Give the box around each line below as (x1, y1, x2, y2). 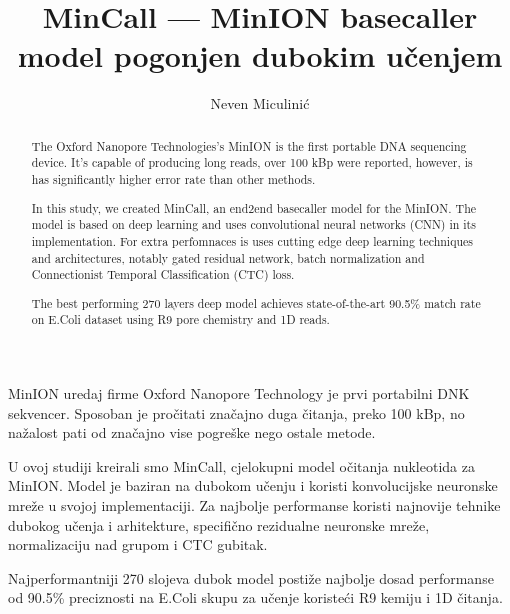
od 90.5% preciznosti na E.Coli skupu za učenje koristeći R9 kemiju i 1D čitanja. (8, 587, 503, 608)
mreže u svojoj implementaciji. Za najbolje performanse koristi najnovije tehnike (8, 495, 501, 516)
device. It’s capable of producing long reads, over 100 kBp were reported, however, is (31, 154, 473, 171)
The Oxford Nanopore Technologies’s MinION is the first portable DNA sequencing (31, 137, 467, 154)
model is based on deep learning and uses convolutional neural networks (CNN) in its (31, 216, 476, 233)
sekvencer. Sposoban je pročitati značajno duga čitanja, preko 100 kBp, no (8, 402, 465, 423)
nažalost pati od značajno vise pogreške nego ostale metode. (8, 422, 376, 443)
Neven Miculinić (210, 93, 310, 114)
